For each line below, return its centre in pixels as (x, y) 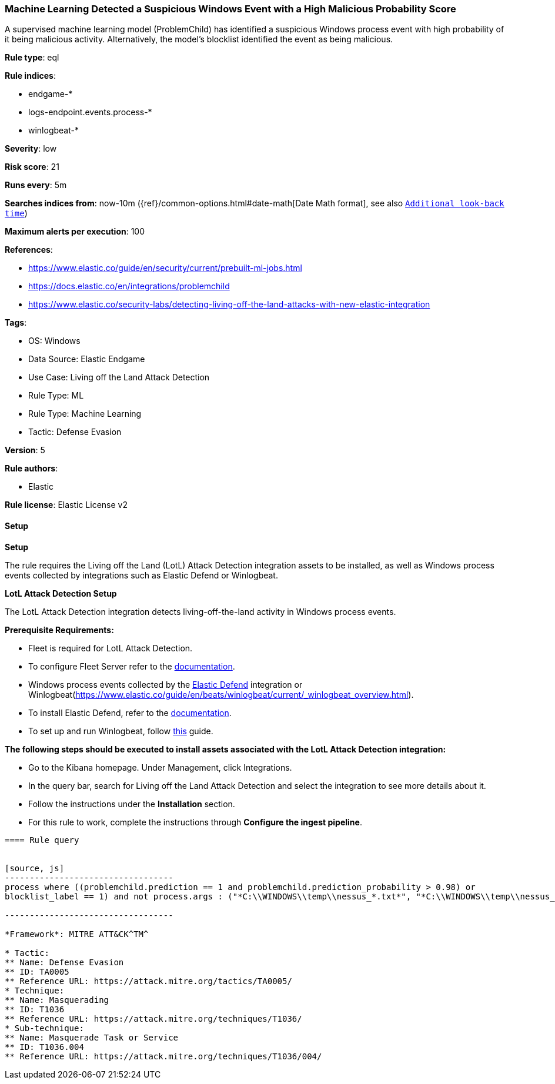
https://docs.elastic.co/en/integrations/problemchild (129, 286)
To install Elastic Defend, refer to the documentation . (130, 712)
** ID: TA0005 (37, 971)
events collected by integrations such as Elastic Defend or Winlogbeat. (141, 575)
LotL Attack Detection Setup (61, 593)
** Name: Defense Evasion (64, 962)
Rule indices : (30, 76)
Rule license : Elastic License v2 (66, 505)
